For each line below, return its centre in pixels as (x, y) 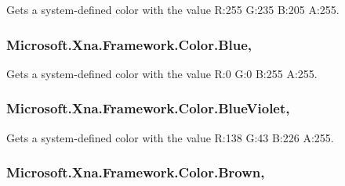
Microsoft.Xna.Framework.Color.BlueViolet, (148, 108)
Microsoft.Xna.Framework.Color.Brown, (136, 172)
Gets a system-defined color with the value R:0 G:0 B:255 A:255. (162, 73)
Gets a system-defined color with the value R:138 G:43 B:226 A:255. (170, 137)
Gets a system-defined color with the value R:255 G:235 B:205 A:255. (173, 9)
